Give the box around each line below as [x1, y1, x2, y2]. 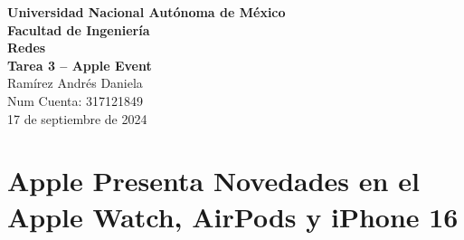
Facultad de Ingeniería [7, 20, 150, 39]
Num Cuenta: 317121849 [7, 91, 144, 110]
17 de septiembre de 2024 [7, 109, 147, 128]
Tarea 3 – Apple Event [7, 55, 152, 74]
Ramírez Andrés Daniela [7, 73, 143, 92]
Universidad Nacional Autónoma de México [7, 3, 286, 21]
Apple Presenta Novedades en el [7, 162, 420, 199]
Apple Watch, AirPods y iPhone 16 [7, 197, 459, 235]
